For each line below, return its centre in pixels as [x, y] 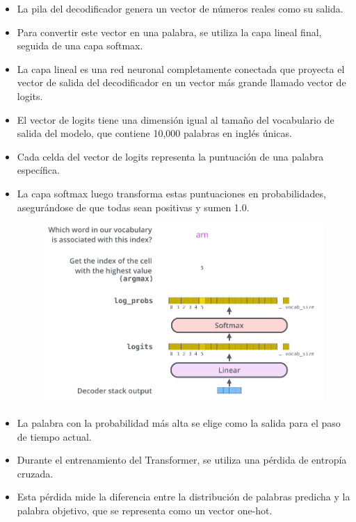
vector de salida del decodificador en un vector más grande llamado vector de [181, 82]
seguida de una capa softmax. [80, 46]
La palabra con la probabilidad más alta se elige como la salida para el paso [179, 423]
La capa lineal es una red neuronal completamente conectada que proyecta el [181, 68]
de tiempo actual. [54, 436]
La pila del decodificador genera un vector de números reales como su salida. [180, 8]
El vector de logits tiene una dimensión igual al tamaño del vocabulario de [176, 119]
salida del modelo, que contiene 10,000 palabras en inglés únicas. [154, 133]
